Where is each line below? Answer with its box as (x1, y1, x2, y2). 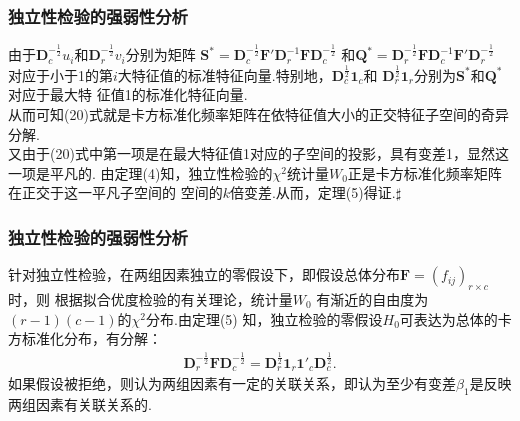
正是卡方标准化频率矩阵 (347, 162, 502, 183)
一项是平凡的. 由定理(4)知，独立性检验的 (8, 162, 273, 183)
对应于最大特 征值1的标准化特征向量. (8, 84, 248, 105)
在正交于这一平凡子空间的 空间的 (8, 182, 223, 203)
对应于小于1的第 (8, 64, 113, 85)
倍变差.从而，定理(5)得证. (229, 182, 396, 203)
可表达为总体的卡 (399, 308, 512, 329)
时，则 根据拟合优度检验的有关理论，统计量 (8, 289, 293, 310)
